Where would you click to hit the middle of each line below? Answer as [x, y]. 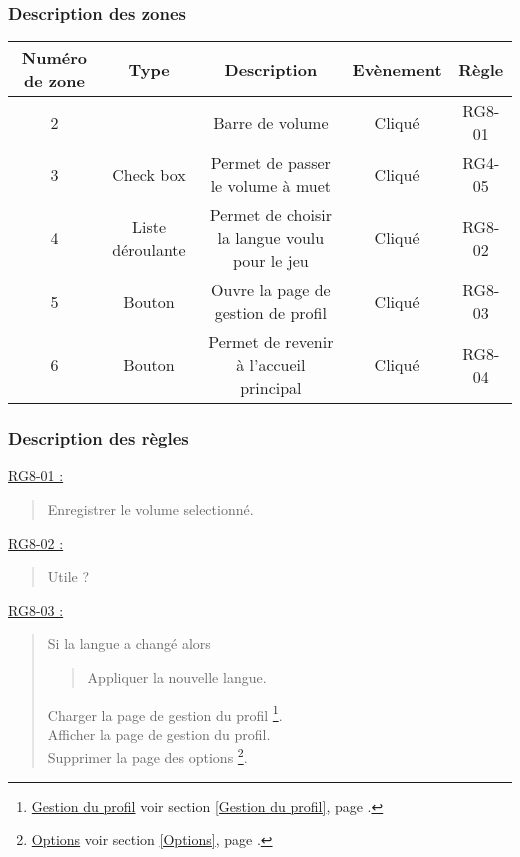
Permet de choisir [270, 215]
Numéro [54, 58]
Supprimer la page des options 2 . [147, 756]
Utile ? [68, 576]
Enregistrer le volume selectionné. [150, 509]
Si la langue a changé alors [129, 643]
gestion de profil [270, 313]
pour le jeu [271, 261]
